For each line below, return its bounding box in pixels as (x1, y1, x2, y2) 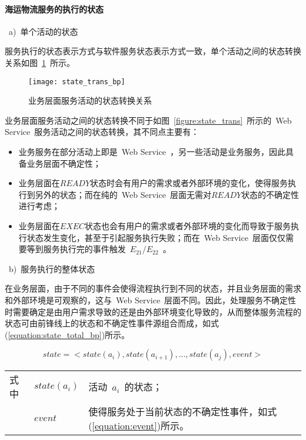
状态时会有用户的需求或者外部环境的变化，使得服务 (90, 177, 288, 189)
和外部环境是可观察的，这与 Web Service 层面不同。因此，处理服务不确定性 (5, 293, 297, 306)
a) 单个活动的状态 (8, 25, 78, 37)
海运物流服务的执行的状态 (5, 2, 104, 15)
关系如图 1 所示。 (5, 56, 75, 68)
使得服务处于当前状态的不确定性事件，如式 (88, 405, 277, 419)
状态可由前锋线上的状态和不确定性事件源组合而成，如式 (5, 317, 219, 329)
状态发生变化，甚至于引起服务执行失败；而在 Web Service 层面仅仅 (26, 231, 285, 243)
